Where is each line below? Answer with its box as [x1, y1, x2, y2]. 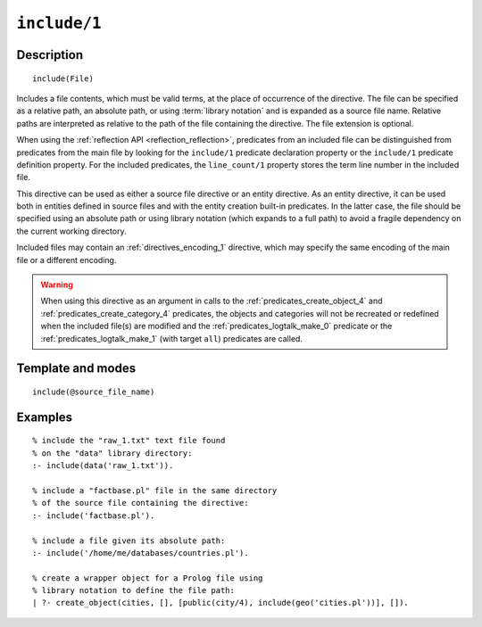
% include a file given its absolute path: [32, 535, 226, 546]
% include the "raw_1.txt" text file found [32, 435, 226, 446]
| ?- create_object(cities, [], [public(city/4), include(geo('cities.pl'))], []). [32, 598, 410, 608]
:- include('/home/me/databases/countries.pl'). [32, 548, 249, 557]
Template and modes [16, 361, 137, 376]
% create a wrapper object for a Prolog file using [32, 573, 263, 583]
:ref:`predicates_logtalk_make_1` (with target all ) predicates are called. [40, 333, 303, 343]
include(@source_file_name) [32, 387, 155, 397]
